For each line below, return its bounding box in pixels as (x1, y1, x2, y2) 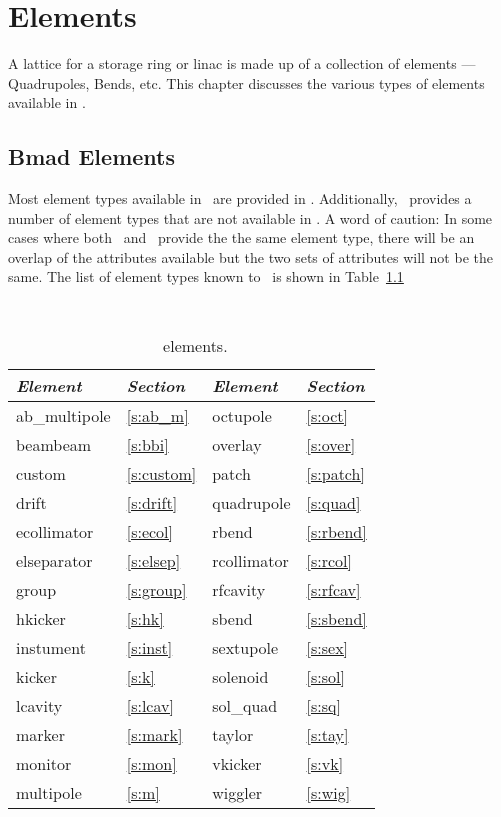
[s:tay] (306, 722, 349, 746)
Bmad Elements (8, 141, 175, 172)
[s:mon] (126, 751, 177, 775)
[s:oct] (306, 403, 348, 427)
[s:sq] (306, 693, 341, 717)
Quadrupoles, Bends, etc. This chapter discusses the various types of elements (8, 72, 485, 93)
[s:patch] (306, 461, 365, 485)
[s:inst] (126, 635, 173, 659)
